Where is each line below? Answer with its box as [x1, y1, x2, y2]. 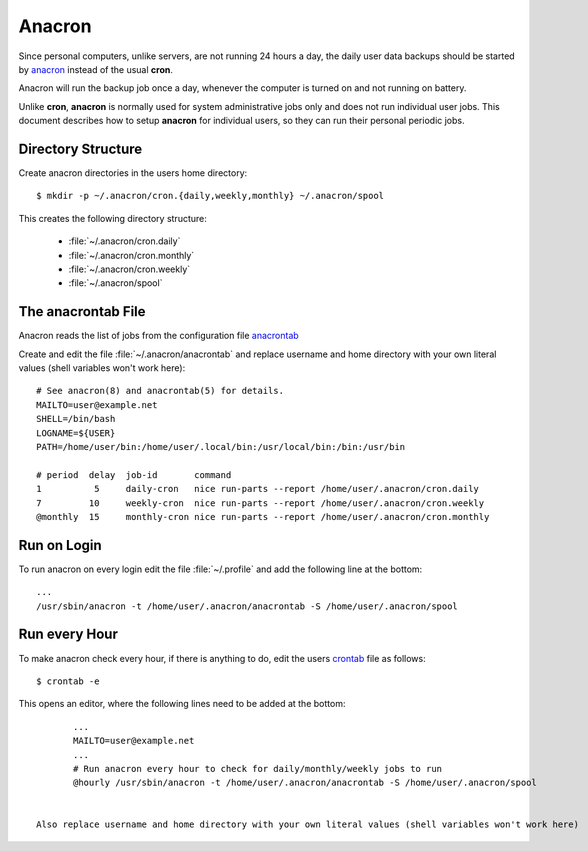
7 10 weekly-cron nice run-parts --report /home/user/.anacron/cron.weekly [36, 497, 485, 509]
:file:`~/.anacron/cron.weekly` [68, 263, 191, 275]
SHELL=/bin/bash [36, 413, 116, 425]
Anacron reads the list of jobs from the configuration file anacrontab [18, 330, 299, 342]
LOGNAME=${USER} [36, 427, 116, 439]
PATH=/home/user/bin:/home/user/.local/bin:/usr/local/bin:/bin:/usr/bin [36, 441, 406, 452]
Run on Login [18, 536, 102, 554]
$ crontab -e [36, 675, 100, 687]
